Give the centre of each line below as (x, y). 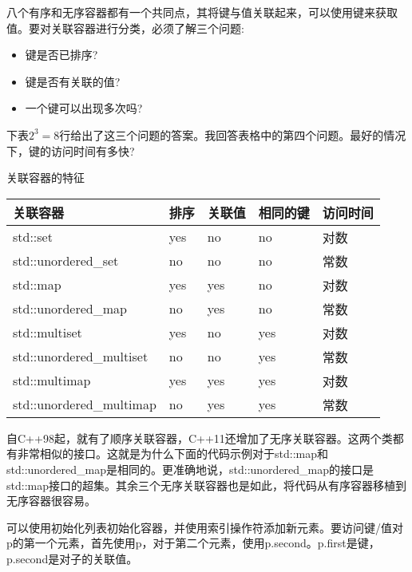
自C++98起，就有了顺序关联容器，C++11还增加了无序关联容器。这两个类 (200, 438)
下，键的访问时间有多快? (71, 150)
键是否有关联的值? (73, 81)
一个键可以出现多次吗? (84, 108)
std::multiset (48, 333)
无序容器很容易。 (51, 501)
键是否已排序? (61, 55)
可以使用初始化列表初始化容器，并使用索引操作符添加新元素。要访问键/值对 (205, 527)
